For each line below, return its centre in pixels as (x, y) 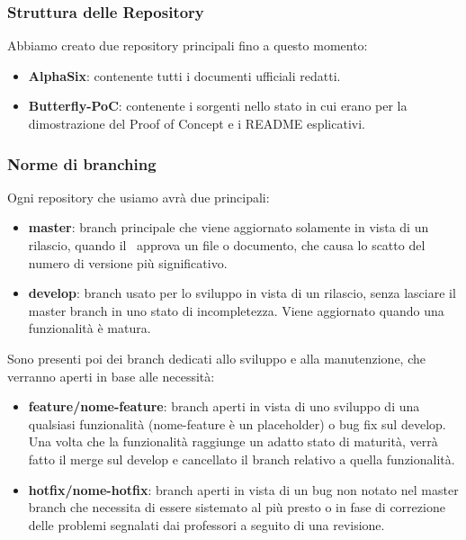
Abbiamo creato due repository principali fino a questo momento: (188, 45)
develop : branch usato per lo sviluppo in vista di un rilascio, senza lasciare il (242, 293)
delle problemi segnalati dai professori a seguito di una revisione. (206, 524)
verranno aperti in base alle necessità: (111, 376)
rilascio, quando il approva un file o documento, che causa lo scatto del (227, 245)
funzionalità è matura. (90, 328)
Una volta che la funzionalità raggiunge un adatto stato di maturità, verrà (233, 441)
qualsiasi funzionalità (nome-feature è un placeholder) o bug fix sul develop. (237, 423)
